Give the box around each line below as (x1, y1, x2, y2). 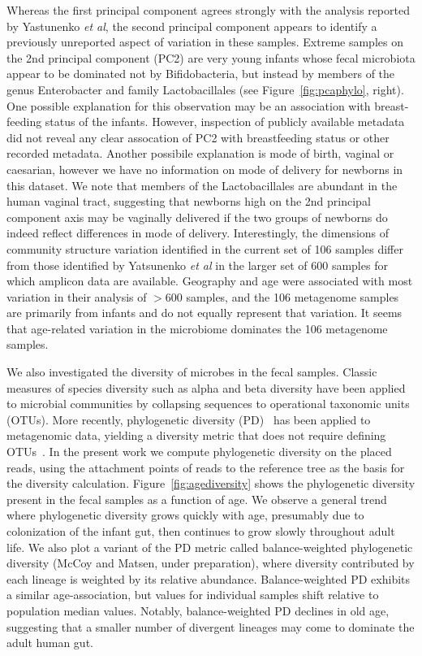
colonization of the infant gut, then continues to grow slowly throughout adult (6, 523, 395, 539)
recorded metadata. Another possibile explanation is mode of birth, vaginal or (6, 145, 394, 162)
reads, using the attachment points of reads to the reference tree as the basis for (6, 458, 405, 476)
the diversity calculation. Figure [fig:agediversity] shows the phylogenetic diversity (6, 475, 416, 492)
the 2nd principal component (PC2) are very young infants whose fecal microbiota (6, 49, 416, 66)
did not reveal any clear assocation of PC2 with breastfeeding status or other (6, 128, 390, 146)
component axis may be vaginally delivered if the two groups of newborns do (6, 208, 388, 225)
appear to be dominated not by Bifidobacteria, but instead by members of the (6, 65, 395, 82)
